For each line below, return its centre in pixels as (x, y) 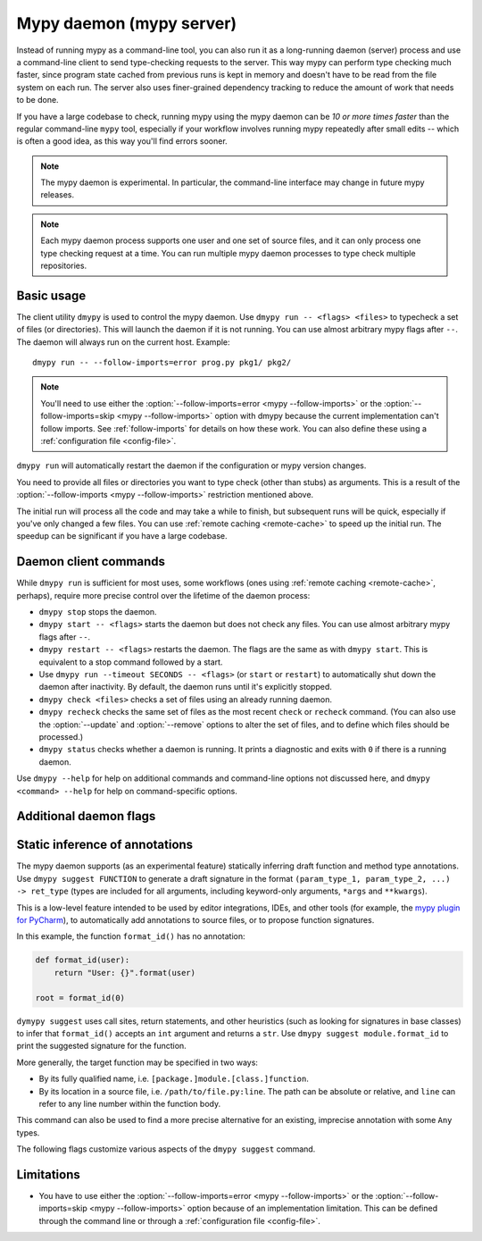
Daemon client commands (91, 562)
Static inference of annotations (105, 845)
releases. (58, 195)
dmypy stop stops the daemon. (98, 612)
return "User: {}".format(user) (125, 973)
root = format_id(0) (80, 998)
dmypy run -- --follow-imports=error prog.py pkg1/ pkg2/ (162, 363)
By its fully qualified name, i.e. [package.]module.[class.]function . (174, 1079)
